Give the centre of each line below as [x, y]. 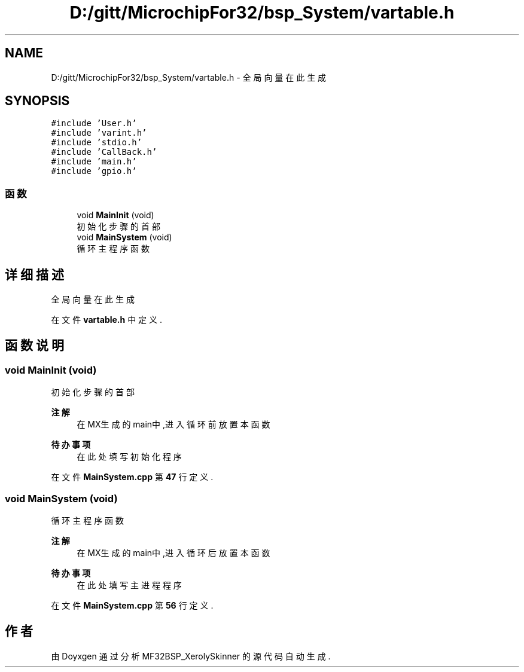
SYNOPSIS [37, 101]
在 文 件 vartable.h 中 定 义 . [107, 320]
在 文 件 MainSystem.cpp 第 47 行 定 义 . [132, 477]
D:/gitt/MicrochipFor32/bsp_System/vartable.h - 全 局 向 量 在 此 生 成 [189, 77]
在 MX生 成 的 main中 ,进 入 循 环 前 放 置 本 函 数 [173, 424]
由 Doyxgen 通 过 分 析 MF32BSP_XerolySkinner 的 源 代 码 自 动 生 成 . [191, 656]
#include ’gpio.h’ [94, 171]
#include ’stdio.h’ [97, 143]
